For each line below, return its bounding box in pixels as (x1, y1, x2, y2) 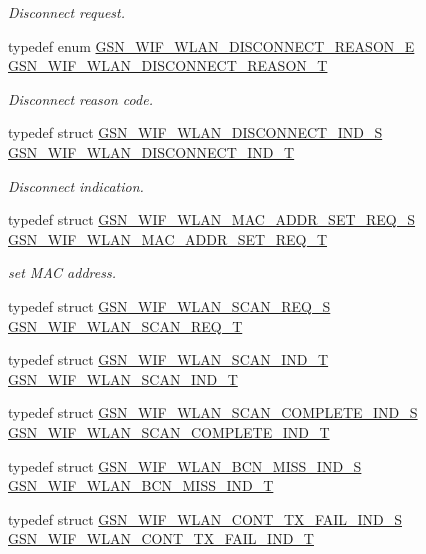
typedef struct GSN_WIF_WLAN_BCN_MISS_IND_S (8, 455, 362, 476)
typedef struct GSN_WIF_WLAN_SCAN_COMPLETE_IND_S (8, 402, 418, 423)
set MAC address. (8, 262, 116, 283)
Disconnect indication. (8, 175, 144, 196)
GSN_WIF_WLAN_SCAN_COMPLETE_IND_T (8, 421, 330, 442)
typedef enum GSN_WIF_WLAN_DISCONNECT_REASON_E (8, 35, 415, 56)
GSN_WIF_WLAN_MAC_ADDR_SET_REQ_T (8, 228, 328, 249)
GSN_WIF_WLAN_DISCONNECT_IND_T (8, 141, 295, 162)
